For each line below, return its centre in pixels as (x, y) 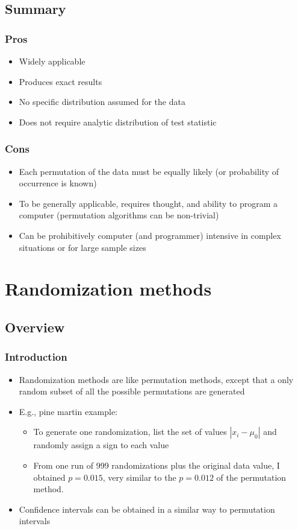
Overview (35, 327)
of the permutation (251, 477)
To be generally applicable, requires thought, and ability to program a (148, 203)
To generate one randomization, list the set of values (130, 432)
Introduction (36, 357)
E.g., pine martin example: (68, 411)
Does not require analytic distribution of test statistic (118, 122)
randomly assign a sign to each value (101, 445)
